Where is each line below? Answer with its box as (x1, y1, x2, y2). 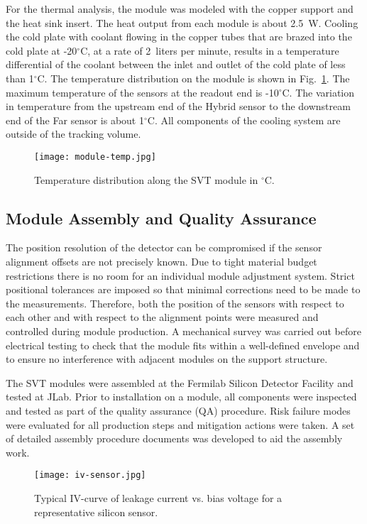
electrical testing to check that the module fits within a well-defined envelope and (6, 337, 360, 352)
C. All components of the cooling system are (147, 112, 341, 127)
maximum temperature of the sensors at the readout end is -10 (6, 84, 279, 99)
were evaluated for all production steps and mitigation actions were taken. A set (6, 417, 355, 432)
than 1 (6, 70, 34, 85)
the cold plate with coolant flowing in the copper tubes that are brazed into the (6, 29, 352, 44)
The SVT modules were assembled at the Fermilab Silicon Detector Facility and (6, 375, 354, 390)
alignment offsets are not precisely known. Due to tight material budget (6, 253, 317, 268)
